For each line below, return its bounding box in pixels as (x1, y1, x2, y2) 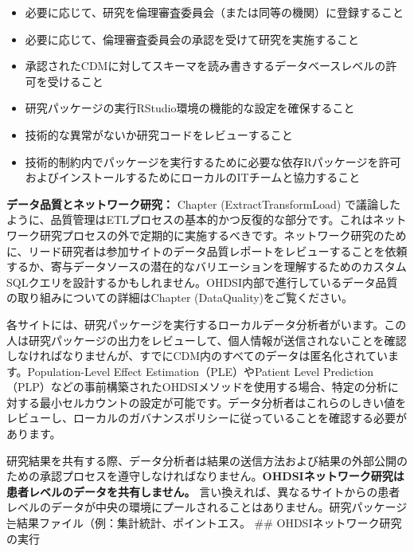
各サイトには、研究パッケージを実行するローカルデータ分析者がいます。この (6, 315, 407, 332)
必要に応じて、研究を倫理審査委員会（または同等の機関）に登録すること (25, 4, 404, 20)
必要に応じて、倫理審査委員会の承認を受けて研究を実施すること (25, 30, 360, 47)
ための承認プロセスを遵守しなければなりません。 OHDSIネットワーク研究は (6, 468, 404, 484)
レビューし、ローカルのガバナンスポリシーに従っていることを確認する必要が (6, 409, 408, 426)
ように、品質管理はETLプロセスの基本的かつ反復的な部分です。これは (6, 211, 373, 228)
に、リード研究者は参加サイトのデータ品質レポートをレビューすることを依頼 (6, 242, 408, 259)
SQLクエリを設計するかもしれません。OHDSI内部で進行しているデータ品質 (6, 273, 398, 290)
